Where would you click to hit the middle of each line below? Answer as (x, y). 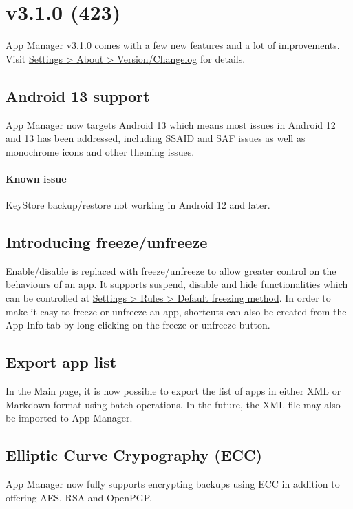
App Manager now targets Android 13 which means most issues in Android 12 (171, 124)
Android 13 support (78, 95)
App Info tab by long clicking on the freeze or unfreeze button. (138, 325)
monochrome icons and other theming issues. (100, 151)
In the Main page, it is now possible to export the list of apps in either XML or (173, 391)
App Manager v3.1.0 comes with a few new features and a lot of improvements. (173, 45)
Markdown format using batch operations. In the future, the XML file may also (173, 404)
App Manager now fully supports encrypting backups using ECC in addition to (173, 484)
